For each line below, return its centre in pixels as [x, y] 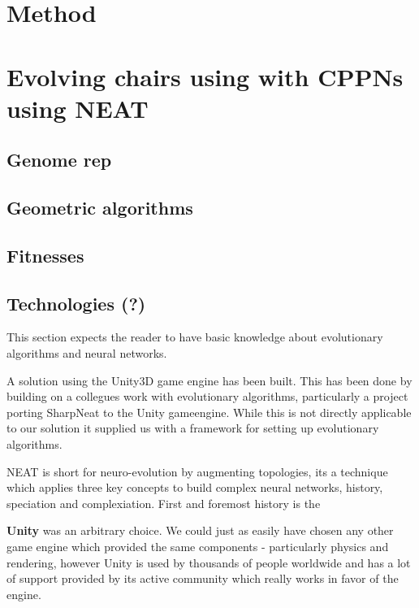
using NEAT [78, 108]
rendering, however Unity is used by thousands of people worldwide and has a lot [209, 562]
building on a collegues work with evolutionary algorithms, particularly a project [207, 396]
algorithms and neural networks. [87, 353]
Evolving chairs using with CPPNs [205, 76]
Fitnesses [45, 255]
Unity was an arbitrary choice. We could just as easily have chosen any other [200, 530]
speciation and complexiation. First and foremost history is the [164, 503]
